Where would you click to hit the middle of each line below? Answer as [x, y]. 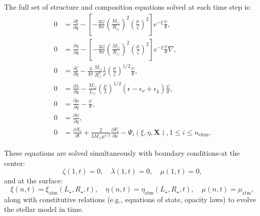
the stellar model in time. [44, 209]
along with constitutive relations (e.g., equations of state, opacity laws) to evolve [130, 199]
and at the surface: [33, 181]
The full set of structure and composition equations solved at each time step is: [128, 7]
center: [15, 163]
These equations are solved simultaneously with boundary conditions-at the [122, 153]
